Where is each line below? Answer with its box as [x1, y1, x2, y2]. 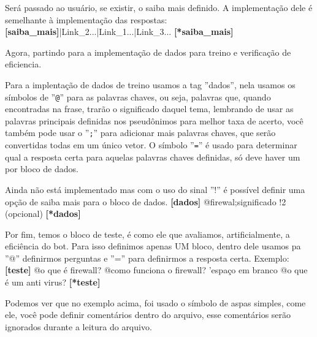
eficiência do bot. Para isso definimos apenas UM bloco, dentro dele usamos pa [5, 240, 301, 252]
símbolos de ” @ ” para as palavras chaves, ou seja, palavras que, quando [5, 90, 271, 103]
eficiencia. [5, 58, 42, 70]
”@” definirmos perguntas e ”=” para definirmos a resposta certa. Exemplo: [5, 251, 289, 264]
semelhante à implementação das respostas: [5, 13, 167, 26]
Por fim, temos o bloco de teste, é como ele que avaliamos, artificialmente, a [5, 227, 290, 240]
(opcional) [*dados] [5, 207, 81, 220]
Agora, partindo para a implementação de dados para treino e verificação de [5, 45, 291, 58]
